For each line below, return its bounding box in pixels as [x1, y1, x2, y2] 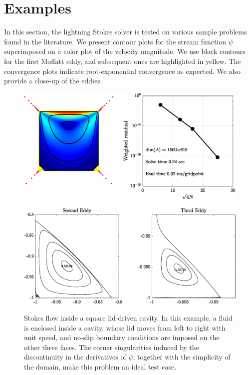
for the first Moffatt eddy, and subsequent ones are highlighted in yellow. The [4, 55, 241, 66]
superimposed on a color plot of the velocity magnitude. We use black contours [4, 46, 246, 56]
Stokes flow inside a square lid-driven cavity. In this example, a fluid [24, 313, 233, 323]
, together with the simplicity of [133, 352, 231, 362]
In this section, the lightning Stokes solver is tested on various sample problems [4, 26, 247, 37]
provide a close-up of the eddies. [4, 75, 102, 86]
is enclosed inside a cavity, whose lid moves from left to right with [24, 322, 226, 333]
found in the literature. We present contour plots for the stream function [4, 36, 227, 46]
